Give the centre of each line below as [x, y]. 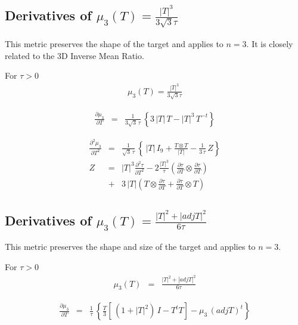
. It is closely [270, 44]
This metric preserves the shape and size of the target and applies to [130, 247]
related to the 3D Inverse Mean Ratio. [74, 55]
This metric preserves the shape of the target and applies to [114, 44]
